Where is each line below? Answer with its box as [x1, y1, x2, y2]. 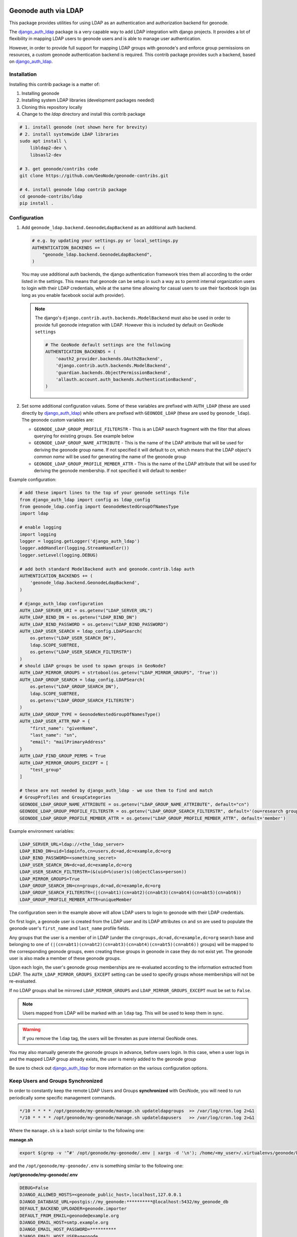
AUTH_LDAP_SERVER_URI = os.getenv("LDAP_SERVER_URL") [19, 608, 153, 613]
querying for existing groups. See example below [34, 433, 134, 439]
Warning [22, 1026, 41, 1032]
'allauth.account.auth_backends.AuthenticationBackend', [55, 377, 197, 382]
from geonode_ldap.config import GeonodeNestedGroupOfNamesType [19, 504, 179, 510]
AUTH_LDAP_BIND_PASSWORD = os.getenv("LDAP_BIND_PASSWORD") [19, 621, 169, 627]
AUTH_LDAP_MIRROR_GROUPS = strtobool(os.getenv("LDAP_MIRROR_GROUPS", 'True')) [19, 670, 218, 675]
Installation [9, 71, 37, 78]
